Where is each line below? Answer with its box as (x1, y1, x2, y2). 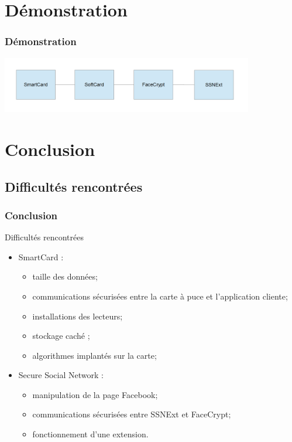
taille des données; (32, 270, 98, 283)
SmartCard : (18, 250, 64, 263)
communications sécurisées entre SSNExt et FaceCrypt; (32, 408, 231, 420)
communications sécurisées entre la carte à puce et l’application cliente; (32, 290, 288, 302)
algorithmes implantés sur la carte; (32, 349, 157, 361)
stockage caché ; (32, 329, 90, 342)
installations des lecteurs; (32, 310, 123, 322)
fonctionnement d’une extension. (32, 428, 149, 440)
